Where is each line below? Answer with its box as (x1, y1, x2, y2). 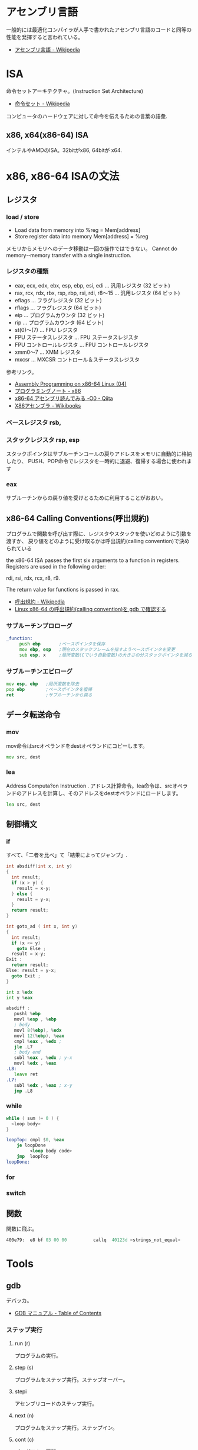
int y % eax (6, 994, 33, 1000)
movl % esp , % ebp (14, 1016, 57, 1022)
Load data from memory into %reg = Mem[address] (14, 226, 141, 234)
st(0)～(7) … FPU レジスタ (14, 326, 78, 333)
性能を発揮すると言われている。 (6, 33, 84, 40)
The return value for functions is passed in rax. (6, 586, 120, 593)
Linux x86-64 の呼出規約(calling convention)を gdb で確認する (14, 606, 167, 613)
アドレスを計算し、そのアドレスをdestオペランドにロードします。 (21, 789, 181, 796)
